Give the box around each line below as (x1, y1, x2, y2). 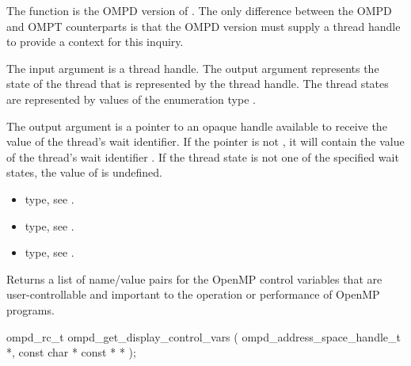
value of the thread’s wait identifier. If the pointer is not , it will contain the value (6, 133, 405, 150)
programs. (6, 301, 55, 318)
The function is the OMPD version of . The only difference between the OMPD (6, 2, 392, 18)
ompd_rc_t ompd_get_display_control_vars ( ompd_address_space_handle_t (6, 328, 401, 345)
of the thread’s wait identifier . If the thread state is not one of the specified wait (6, 148, 399, 165)
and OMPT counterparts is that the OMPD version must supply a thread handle (6, 17, 401, 34)
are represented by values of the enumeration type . (6, 90, 256, 107)
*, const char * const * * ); (6, 344, 136, 360)
